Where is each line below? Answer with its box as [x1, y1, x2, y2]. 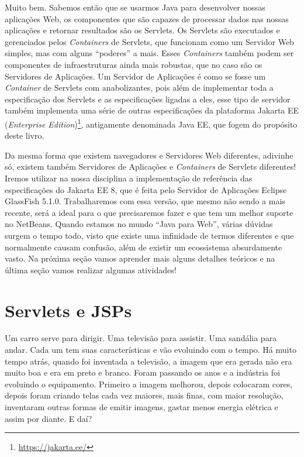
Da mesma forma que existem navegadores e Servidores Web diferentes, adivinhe [5, 149, 293, 161]
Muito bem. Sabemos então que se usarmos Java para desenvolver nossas [5, 1, 265, 13]
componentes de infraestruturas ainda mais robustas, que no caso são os [5, 58, 262, 70]
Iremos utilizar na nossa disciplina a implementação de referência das [5, 171, 253, 184]
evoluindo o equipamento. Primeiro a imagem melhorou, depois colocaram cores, [5, 377, 293, 390]
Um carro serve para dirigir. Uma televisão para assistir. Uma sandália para [5, 332, 277, 344]
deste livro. [5, 129, 44, 142]
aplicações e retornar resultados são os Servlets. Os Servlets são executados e [5, 24, 280, 36]
